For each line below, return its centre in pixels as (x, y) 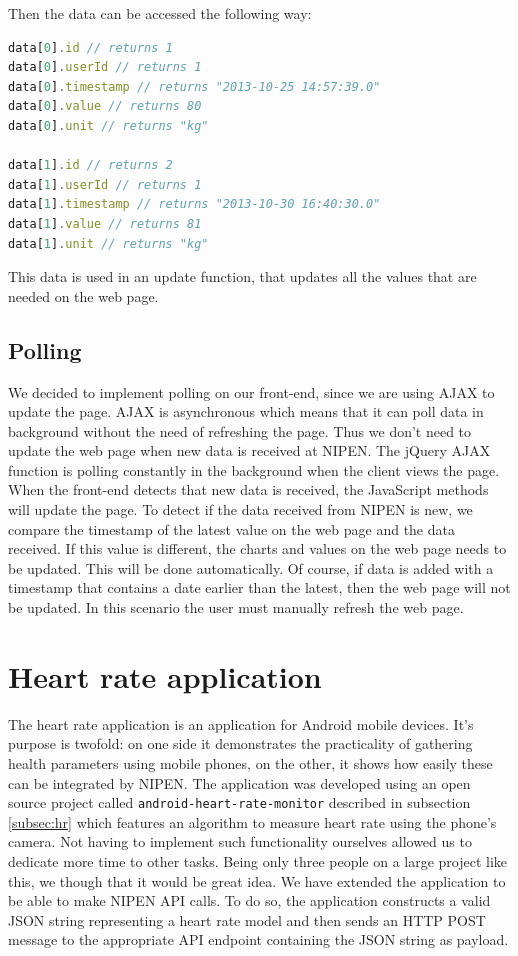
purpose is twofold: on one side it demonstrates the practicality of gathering (240, 743)
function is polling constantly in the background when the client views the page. (254, 469)
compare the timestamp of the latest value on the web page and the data (231, 528)
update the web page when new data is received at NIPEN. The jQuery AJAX (249, 450)
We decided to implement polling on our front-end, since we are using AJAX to (251, 391)
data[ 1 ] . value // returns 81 (105, 223)
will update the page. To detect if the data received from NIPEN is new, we (240, 509)
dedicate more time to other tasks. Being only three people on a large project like (258, 860)
